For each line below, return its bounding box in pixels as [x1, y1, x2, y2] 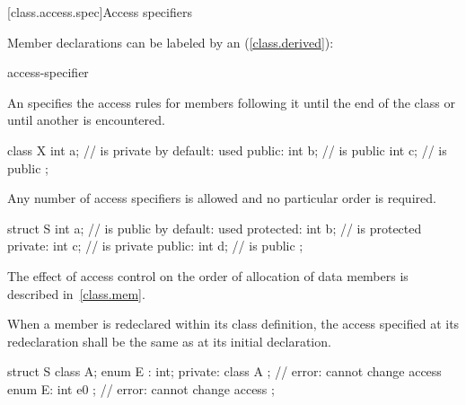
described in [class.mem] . [7, 284, 145, 303]
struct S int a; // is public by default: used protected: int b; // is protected [7, 218, 422, 237]
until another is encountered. [7, 110, 165, 129]
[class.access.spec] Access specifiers [7, 3, 192, 21]
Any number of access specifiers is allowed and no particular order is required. [7, 189, 436, 207]
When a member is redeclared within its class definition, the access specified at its [7, 314, 460, 333]
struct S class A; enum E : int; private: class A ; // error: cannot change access [7, 362, 442, 381]
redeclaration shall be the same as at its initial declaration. [7, 331, 331, 350]
